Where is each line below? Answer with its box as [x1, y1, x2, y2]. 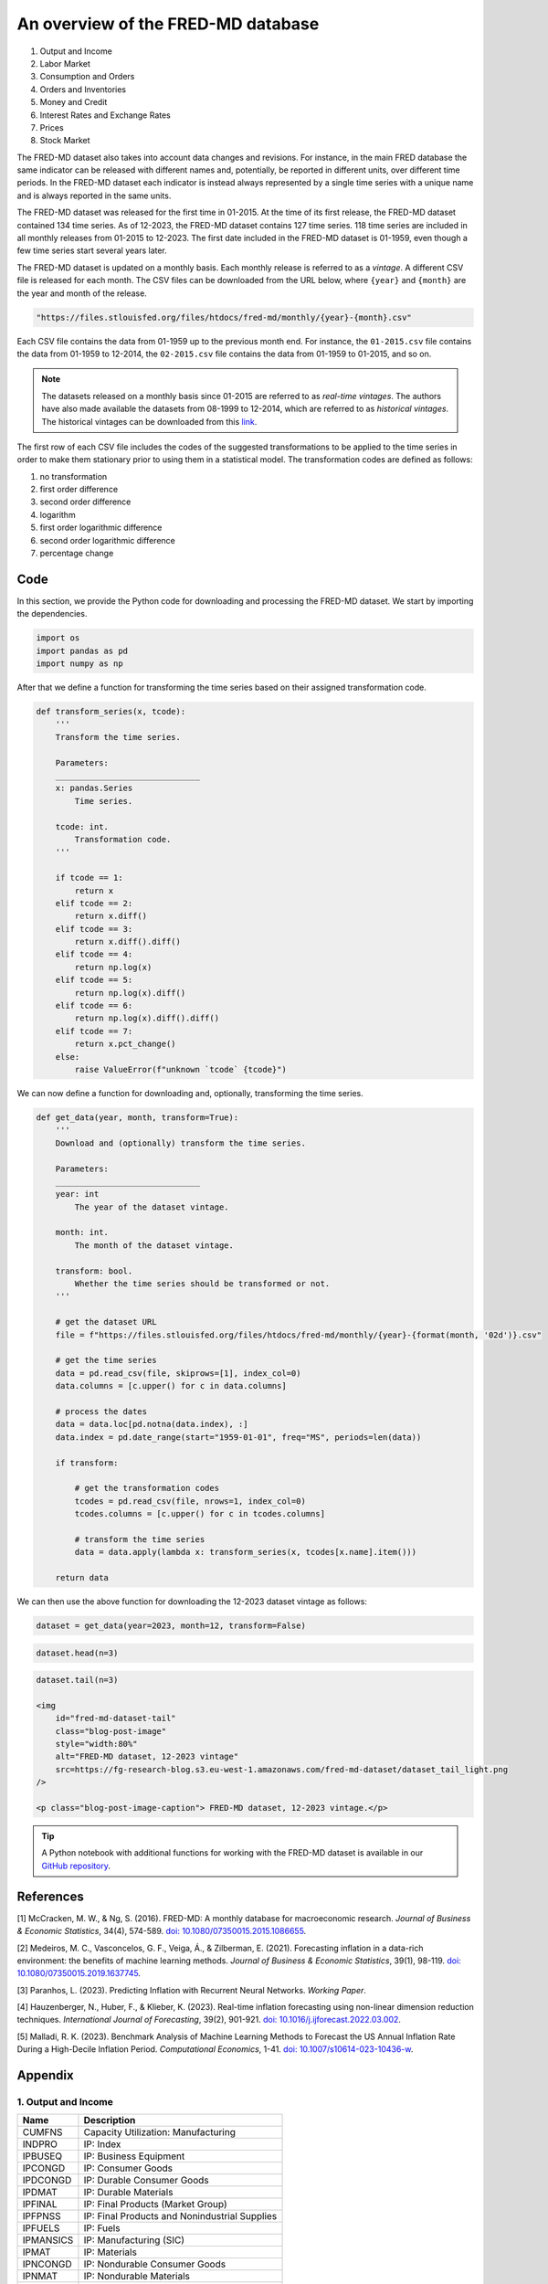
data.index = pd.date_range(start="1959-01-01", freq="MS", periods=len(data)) [55, 1432, 422, 1443]
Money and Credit [39, 97, 108, 108]
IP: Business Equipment [83, 2150, 185, 2162]
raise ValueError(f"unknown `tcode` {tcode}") [74, 1064, 287, 1074]
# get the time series [55, 1355, 157, 1366]
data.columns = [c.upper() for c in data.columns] [55, 1380, 287, 1391]
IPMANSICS [22, 2234, 74, 2247]
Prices [39, 122, 64, 132]
